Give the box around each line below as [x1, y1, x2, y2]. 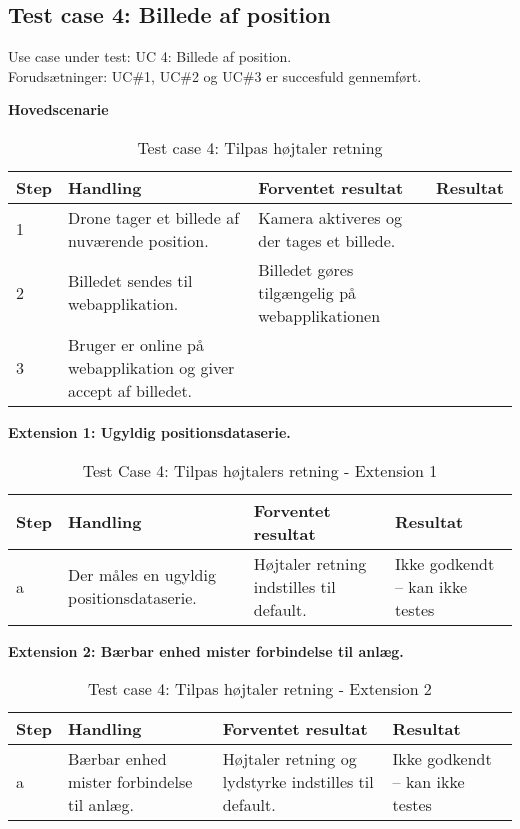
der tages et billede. [258, 228, 396, 252]
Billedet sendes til [68, 269, 193, 293]
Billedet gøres [258, 257, 354, 281]
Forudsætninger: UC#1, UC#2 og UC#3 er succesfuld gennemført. [8, 65, 422, 86]
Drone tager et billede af [68, 205, 240, 229]
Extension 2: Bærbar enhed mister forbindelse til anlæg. [8, 640, 404, 661]
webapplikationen [258, 303, 381, 327]
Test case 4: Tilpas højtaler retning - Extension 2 [88, 677, 432, 701]
